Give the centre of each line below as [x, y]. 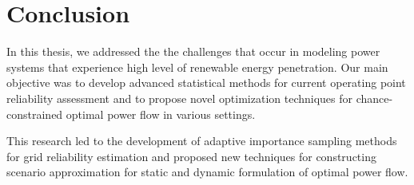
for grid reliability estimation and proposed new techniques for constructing [191, 156]
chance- [374, 98]
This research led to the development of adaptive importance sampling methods [202, 141]
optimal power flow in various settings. [161, 114]
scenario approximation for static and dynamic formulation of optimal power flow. [207, 172]
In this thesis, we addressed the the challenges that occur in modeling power [193, 51]
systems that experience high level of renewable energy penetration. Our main [197, 67]
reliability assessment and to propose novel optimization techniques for [180, 98]
